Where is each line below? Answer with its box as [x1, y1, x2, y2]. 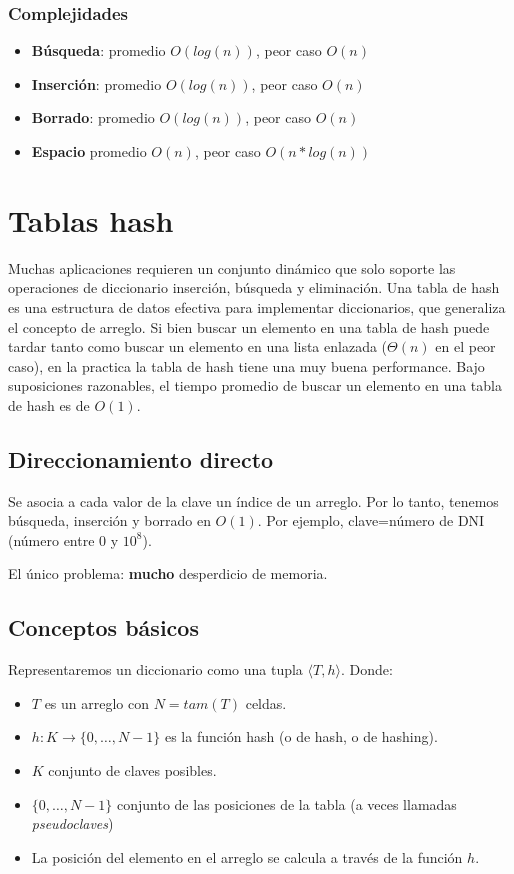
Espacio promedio [31, 141, 147, 161]
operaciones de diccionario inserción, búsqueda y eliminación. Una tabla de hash [8, 277, 500, 298]
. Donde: [340, 659, 393, 680]
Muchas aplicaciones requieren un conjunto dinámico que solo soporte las [8, 257, 456, 278]
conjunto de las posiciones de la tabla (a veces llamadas [117, 793, 457, 814]
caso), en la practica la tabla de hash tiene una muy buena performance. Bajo [8, 355, 485, 376]
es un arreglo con [44, 692, 150, 713]
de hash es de [8, 394, 90, 415]
